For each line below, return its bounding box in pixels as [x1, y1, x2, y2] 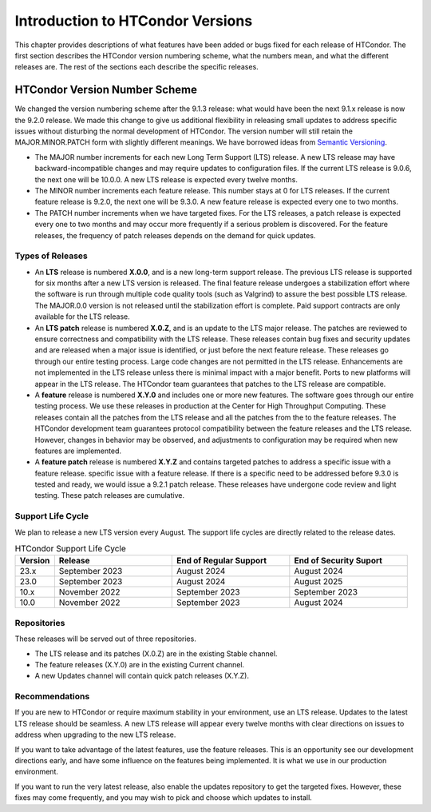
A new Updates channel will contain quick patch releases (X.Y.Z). [34, 671, 249, 681]
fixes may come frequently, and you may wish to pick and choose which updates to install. [14, 793, 313, 802]
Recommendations [14, 691, 90, 703]
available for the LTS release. [34, 312, 131, 321]
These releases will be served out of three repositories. [14, 634, 197, 643]
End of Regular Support [176, 555, 267, 567]
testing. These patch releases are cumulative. [34, 491, 185, 500]
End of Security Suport [294, 555, 383, 567]
